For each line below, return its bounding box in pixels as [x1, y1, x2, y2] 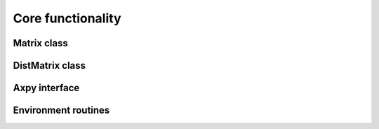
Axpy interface [13, 82, 80, 94]
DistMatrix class [13, 60, 86, 72]
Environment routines [13, 104, 110, 116]
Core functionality [13, 11, 121, 26]
